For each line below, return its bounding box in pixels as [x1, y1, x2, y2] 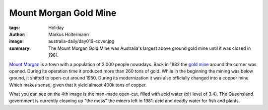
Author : [9, 31, 26, 37]
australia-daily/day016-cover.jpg [48, 38, 115, 44]
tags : [9, 25, 20, 31]
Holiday [48, 25, 64, 31]
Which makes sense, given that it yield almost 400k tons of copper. [9, 82, 147, 88]
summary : [9, 45, 31, 51]
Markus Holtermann [48, 31, 89, 37]
